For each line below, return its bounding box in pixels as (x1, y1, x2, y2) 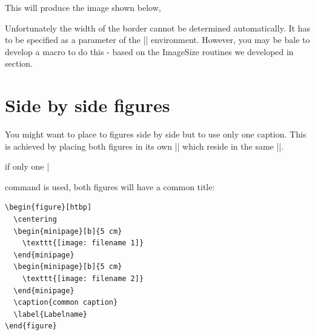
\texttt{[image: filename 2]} (22, 274, 144, 284)
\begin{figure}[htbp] (5, 203, 92, 212)
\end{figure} (5, 322, 57, 331)
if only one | (5, 160, 50, 173)
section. (5, 57, 33, 70)
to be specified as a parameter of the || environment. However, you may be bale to (5, 33, 310, 46)
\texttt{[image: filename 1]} (22, 239, 144, 248)
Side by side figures (5, 93, 170, 118)
